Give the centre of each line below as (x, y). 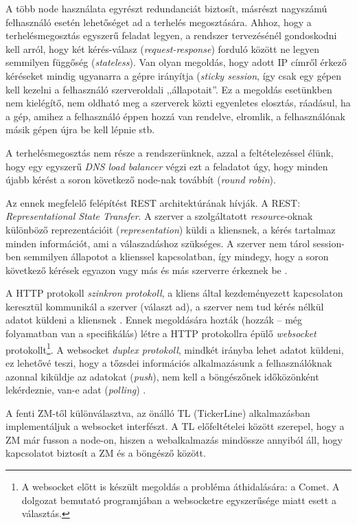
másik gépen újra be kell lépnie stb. (80, 129)
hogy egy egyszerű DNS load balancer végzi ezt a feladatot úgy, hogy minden (167, 166)
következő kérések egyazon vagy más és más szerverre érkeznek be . (147, 270)
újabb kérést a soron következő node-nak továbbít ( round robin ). (141, 180)
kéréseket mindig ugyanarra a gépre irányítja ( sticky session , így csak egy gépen (174, 75)
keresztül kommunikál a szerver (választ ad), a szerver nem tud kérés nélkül (165, 306)
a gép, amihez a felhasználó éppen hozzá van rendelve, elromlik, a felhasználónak (175, 116)
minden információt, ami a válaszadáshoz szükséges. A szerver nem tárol (158, 243)
